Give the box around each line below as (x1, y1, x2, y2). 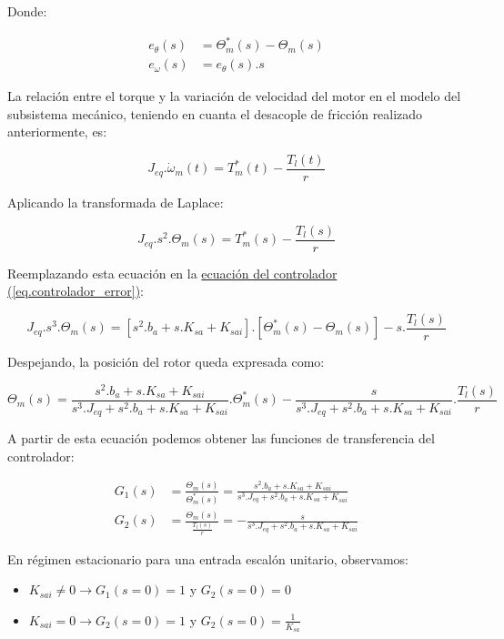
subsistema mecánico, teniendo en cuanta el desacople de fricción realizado (7, 104, 423, 123)
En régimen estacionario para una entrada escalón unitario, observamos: (7, 549, 408, 568)
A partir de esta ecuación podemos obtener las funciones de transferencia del (7, 429, 435, 448)
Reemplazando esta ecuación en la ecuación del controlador (7, 263, 338, 282)
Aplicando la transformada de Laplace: (7, 193, 224, 211)
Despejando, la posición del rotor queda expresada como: (7, 351, 325, 370)
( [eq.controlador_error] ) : (7, 281, 144, 300)
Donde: (7, 2, 47, 20)
